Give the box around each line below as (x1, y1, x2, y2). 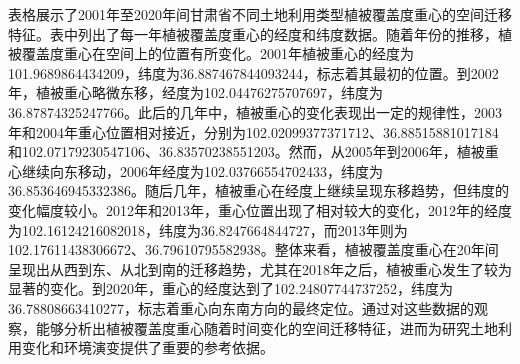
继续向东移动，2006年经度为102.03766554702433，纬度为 (21, 160, 383, 181)
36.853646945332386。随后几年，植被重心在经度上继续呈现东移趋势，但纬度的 (8, 180, 509, 201)
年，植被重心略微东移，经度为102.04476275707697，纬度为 (8, 82, 383, 103)
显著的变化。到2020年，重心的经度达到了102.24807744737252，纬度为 (8, 278, 453, 299)
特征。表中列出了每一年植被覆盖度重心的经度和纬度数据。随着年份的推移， (8, 23, 498, 44)
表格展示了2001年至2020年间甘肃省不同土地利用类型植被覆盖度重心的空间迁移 (8, 4, 512, 24)
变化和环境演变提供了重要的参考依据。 (21, 337, 274, 358)
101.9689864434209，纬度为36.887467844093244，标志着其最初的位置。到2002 (8, 62, 499, 83)
